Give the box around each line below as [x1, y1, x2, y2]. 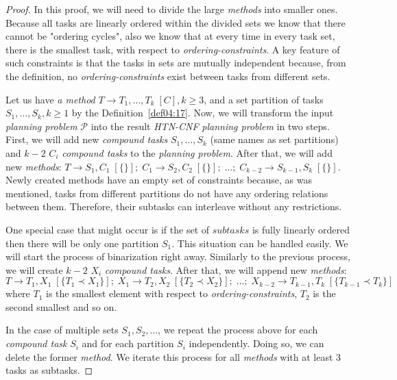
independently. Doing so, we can [189, 336, 324, 351]
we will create [5, 262, 63, 277]
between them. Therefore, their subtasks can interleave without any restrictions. [5, 199, 342, 214]
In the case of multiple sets [5, 322, 119, 337]
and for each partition [82, 336, 174, 351]
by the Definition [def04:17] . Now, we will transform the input [71, 105, 334, 120]
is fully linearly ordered [252, 222, 350, 236]
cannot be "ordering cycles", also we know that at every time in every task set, [5, 29, 335, 43]
